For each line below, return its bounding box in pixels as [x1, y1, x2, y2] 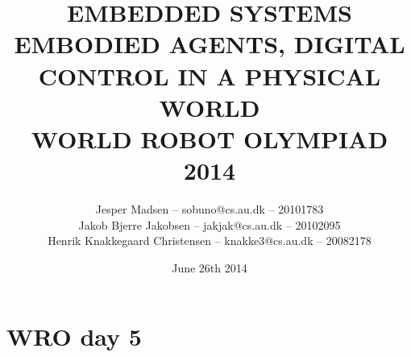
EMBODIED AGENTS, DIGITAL [14, 27, 405, 60]
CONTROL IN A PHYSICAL [38, 59, 381, 92]
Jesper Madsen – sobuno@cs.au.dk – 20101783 [95, 201, 324, 218]
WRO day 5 [6, 320, 142, 353]
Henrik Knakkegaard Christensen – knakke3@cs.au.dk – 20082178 [48, 232, 372, 249]
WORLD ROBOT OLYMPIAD [31, 122, 388, 155]
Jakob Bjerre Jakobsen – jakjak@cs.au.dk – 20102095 [78, 216, 341, 233]
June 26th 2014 [172, 259, 247, 276]
